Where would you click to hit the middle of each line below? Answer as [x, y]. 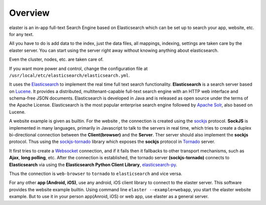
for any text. [21, 34]
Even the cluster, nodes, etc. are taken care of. [56, 60]
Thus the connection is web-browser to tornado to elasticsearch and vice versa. [96, 173]
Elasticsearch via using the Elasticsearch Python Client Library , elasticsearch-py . [93, 165]
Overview [29, 13]
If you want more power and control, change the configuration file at [78, 68]
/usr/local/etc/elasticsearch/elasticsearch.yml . [69, 75]
